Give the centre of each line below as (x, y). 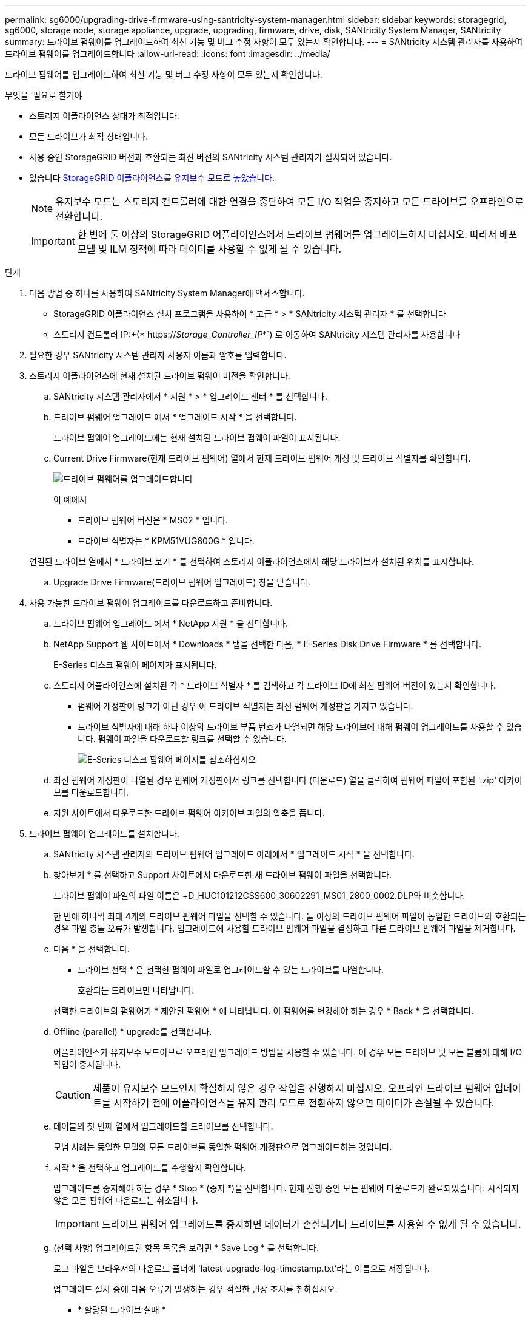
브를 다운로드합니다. (91, 792)
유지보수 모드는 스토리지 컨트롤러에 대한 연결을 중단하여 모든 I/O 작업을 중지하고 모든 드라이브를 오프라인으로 (289, 202)
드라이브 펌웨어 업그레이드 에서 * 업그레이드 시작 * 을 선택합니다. (175, 417)
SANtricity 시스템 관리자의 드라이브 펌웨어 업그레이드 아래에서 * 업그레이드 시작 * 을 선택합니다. (234, 854)
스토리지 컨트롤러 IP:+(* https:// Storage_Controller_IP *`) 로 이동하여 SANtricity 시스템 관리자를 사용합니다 (257, 334)
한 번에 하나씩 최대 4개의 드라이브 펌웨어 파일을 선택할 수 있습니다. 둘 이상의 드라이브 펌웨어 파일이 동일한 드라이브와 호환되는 (290, 916)
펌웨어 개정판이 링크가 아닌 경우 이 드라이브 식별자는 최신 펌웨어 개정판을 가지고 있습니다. (245, 706)
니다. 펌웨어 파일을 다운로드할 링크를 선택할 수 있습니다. (182, 739)
